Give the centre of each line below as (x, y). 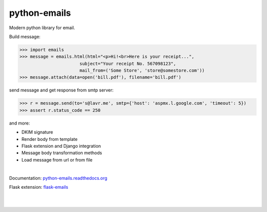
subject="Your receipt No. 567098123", (128, 64)
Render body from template (49, 139)
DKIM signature (37, 132)
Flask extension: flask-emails (39, 187)
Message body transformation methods (62, 153)
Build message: (25, 37)
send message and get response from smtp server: (61, 90)
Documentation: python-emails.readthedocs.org (58, 178)
